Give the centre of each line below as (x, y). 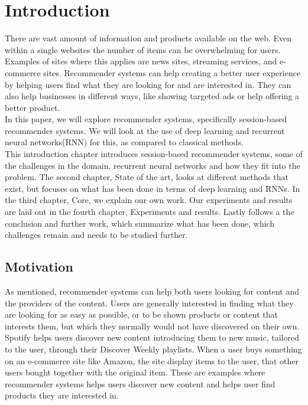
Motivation (39, 267)
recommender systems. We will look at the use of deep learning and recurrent (145, 130)
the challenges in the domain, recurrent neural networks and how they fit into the (153, 165)
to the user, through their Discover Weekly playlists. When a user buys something (153, 349)
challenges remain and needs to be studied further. (96, 235)
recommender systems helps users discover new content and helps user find (140, 383)
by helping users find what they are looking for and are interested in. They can (148, 84)
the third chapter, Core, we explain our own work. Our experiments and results (149, 200)
